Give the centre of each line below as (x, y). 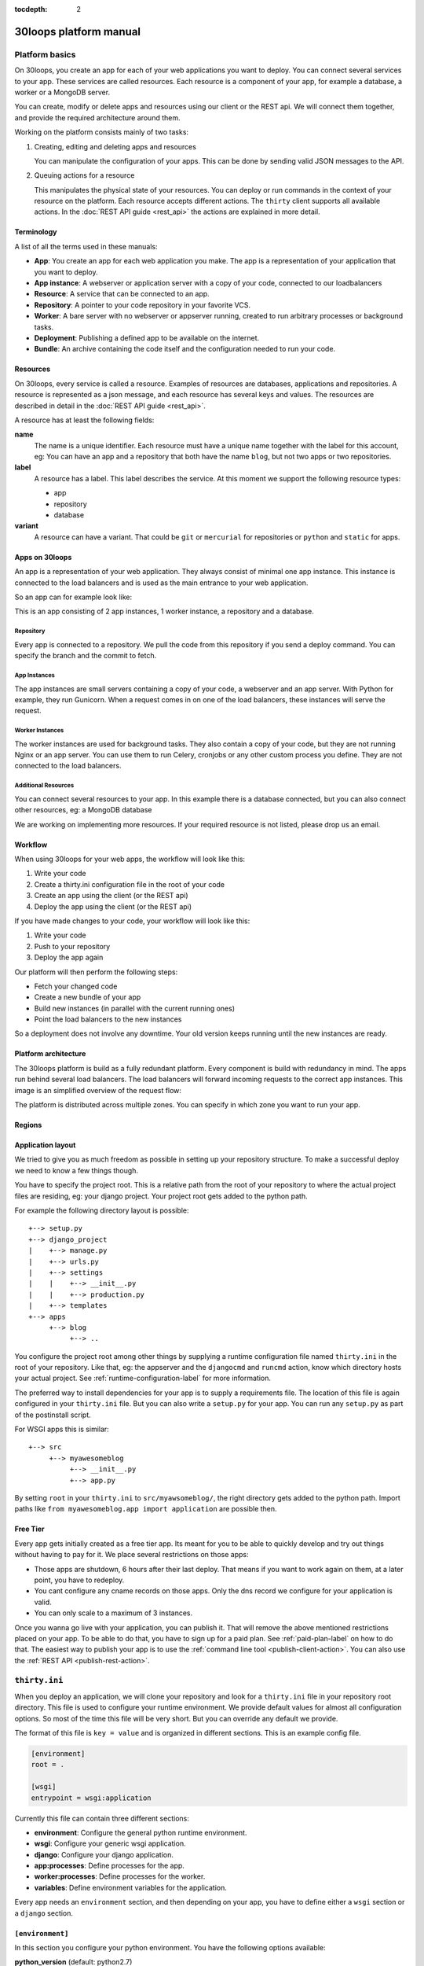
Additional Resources (44, 786)
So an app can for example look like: (73, 597)
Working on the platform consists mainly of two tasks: (101, 132)
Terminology (36, 232)
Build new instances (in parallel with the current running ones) (135, 1008)
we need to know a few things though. (77, 1170)
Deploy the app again (69, 957)
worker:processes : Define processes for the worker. (120, 1876)
